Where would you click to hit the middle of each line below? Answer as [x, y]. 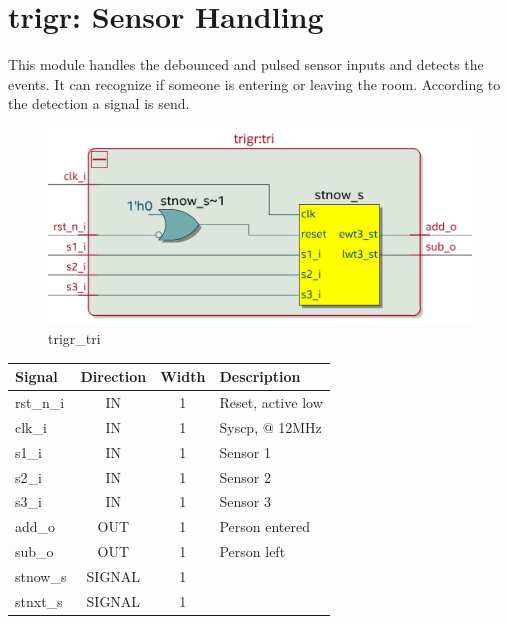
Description [260, 376]
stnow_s [41, 576]
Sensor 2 [245, 476]
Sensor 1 [245, 451]
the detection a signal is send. [99, 103]
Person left [252, 551]
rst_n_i [40, 402]
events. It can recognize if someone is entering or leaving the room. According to [254, 83]
